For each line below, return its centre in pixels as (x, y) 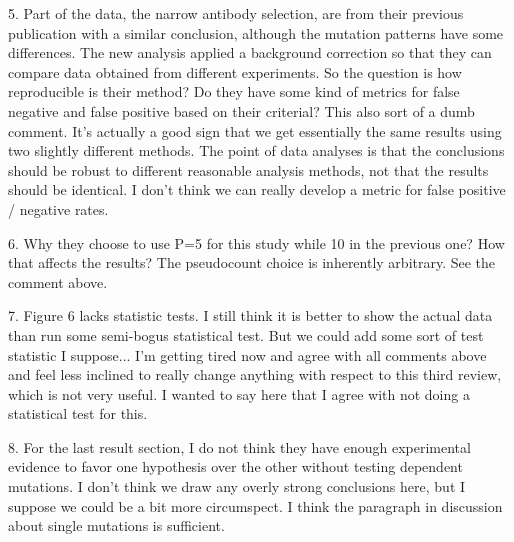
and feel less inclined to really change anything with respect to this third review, (255, 374)
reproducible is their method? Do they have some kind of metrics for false (234, 91)
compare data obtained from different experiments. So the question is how (235, 71)
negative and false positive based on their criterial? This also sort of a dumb (241, 110)
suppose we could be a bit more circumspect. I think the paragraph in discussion (255, 505)
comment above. (58, 281)
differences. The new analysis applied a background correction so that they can (250, 52)
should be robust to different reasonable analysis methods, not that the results (248, 169)
